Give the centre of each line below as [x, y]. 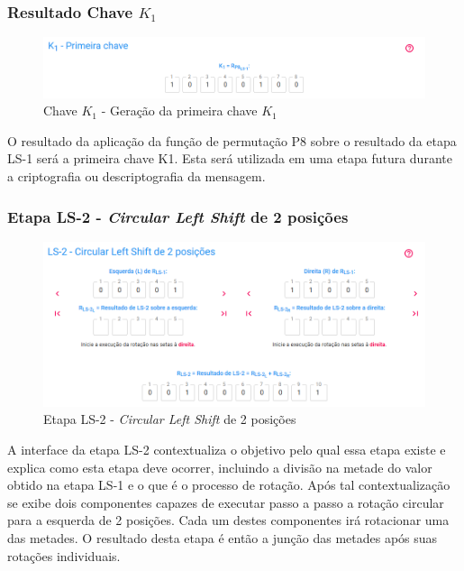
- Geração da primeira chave [179, 111]
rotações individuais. [64, 555]
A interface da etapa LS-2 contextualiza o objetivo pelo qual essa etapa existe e [227, 450]
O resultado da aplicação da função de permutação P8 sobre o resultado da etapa [232, 140]
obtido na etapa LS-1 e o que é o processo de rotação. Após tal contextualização [229, 485]
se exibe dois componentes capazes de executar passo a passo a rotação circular [226, 502]
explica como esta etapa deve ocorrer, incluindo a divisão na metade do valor [220, 467]
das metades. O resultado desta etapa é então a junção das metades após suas [223, 538]
